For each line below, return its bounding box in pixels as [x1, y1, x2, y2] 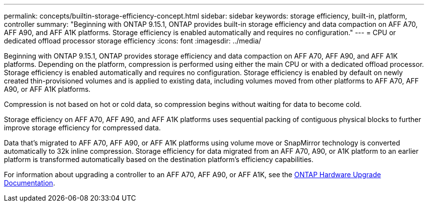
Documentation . [4, 179, 55, 187]
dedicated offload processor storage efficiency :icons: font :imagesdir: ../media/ [4, 37, 261, 45]
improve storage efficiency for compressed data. [4, 124, 161, 132]
